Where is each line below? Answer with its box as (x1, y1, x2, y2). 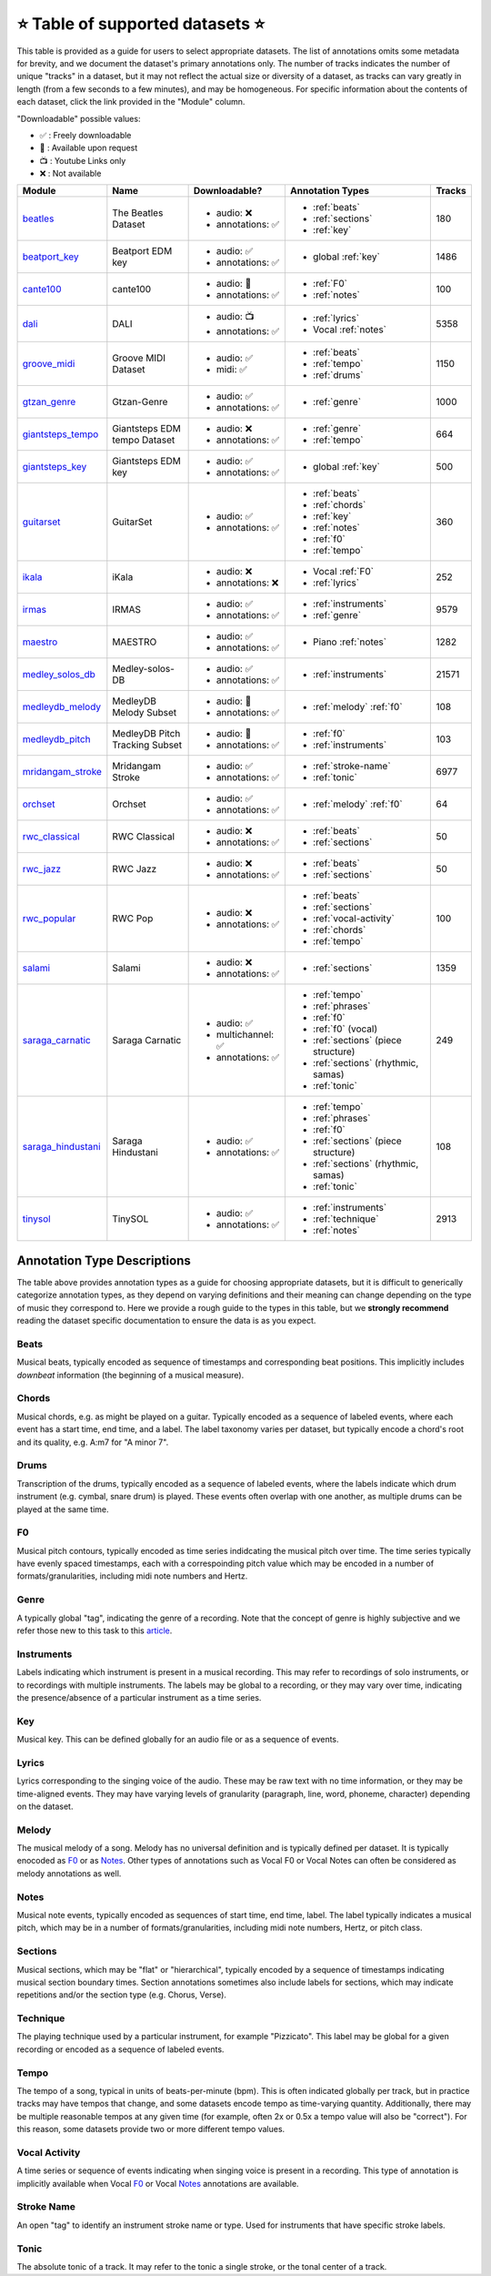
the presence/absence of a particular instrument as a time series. (16, 1692, 262, 1702)
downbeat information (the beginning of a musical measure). (16, 1369, 245, 1380)
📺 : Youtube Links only (39, 155, 126, 166)
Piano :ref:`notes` (312, 635, 386, 648)
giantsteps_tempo (22, 428, 99, 441)
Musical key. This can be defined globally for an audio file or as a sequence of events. (16, 1734, 340, 1745)
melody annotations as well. (16, 1867, 122, 1879)
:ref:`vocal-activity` (312, 912, 395, 925)
